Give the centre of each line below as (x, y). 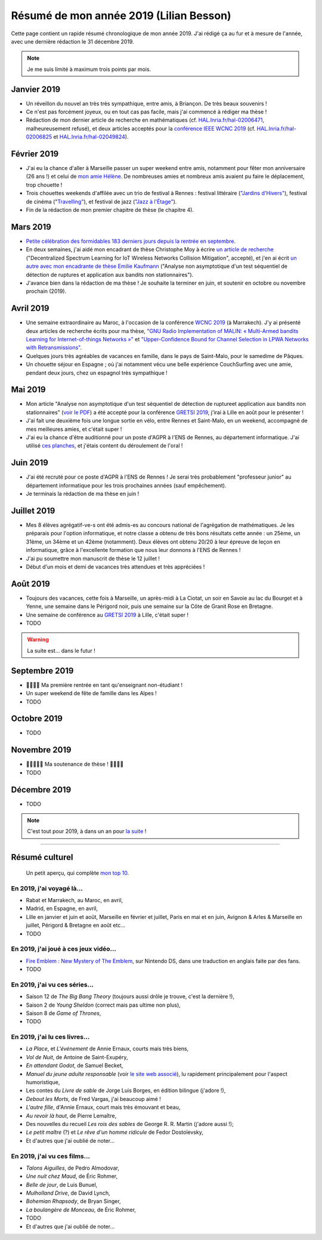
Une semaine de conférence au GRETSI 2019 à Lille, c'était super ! (107, 615)
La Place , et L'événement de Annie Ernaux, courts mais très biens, (107, 1049)
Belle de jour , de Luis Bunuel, (62, 1185)
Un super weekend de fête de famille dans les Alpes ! (92, 693)
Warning (38, 640)
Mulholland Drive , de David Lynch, (68, 1193)
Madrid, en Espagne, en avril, (62, 909)
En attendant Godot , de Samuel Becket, (75, 1066)
